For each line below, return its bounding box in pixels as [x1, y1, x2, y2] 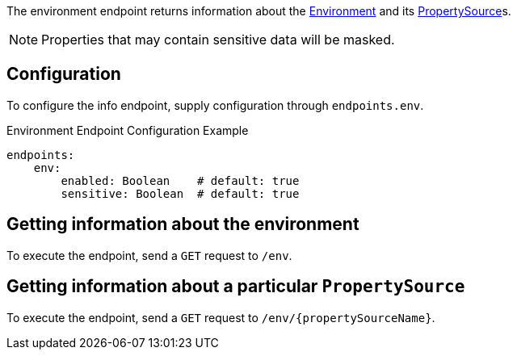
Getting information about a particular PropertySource [6, 276, 465, 297]
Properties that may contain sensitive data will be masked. [41, 31, 395, 48]
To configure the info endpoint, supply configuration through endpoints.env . [6, 98, 424, 112]
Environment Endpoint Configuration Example [6, 123, 249, 137]
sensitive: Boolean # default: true [61, 186, 300, 200]
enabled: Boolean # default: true [61, 174, 300, 187]
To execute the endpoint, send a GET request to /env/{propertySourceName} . [6, 310, 435, 325]
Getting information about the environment [6, 214, 359, 235]
